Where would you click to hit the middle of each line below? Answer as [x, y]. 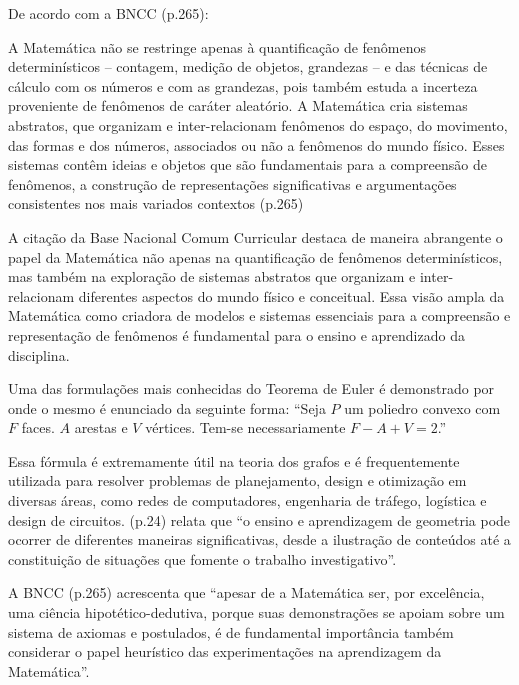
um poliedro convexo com [422, 407]
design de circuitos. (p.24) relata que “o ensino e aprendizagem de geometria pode [259, 519]
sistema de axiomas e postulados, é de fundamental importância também [231, 631]
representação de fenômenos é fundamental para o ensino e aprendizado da [236, 334]
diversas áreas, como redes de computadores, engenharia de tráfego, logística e [247, 500]
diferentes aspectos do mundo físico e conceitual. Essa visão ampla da [291, 295]
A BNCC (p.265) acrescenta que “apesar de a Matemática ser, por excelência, [246, 592]
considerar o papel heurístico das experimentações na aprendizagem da [225, 651]
